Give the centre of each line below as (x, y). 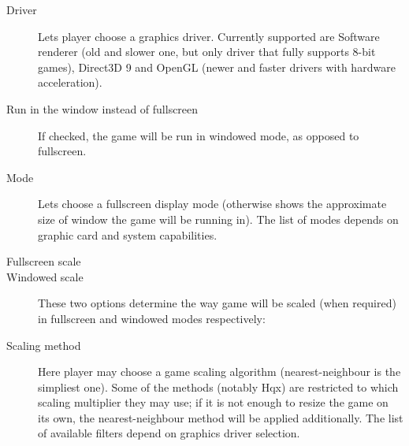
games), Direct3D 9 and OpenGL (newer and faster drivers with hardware (217, 67)
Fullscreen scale (44, 261)
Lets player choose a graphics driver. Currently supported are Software (209, 36)
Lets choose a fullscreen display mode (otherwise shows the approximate (212, 204)
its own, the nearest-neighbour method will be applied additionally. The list (221, 417)
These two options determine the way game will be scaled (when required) (217, 303)
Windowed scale (45, 276)
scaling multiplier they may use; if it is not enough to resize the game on (213, 402)
